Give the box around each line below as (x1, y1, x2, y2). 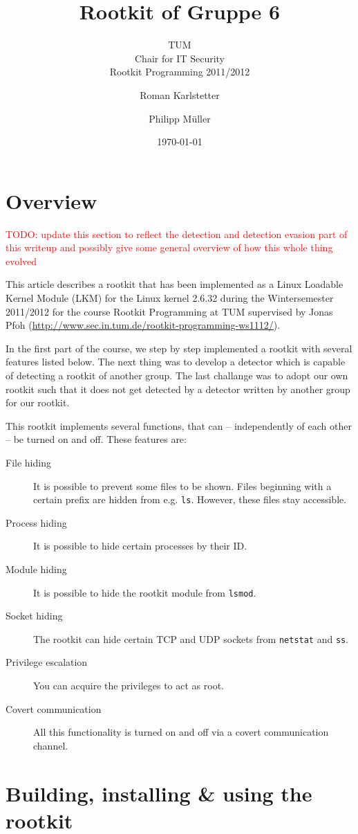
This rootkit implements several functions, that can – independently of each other (6, 418, 352, 433)
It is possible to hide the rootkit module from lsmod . (33, 585, 256, 599)
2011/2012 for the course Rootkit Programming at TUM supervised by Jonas (6, 304, 333, 318)
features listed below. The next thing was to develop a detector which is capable (6, 354, 346, 369)
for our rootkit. (6, 395, 70, 410)
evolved (6, 253, 37, 268)
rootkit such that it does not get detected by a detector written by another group (6, 381, 350, 396)
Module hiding (6, 561, 67, 576)
